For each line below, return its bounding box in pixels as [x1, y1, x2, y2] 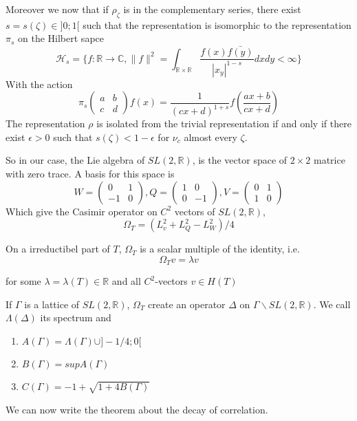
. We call [313, 296, 351, 311]
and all [111, 274, 141, 288]
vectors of [174, 204, 215, 218]
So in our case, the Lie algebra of [6, 153, 145, 167]
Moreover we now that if [6, 2, 109, 16]
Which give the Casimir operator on [6, 204, 158, 218]
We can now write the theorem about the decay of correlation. [6, 402, 268, 416]
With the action [6, 76, 73, 91]
